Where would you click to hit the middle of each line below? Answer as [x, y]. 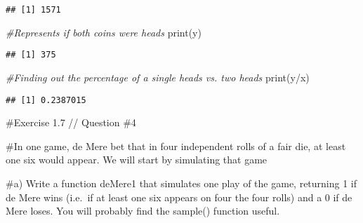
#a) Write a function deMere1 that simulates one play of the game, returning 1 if [181, 183]
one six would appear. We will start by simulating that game [137, 160]
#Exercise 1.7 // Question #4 [71, 122]
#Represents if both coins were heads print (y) [104, 32]
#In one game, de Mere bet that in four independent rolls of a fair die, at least [176, 146]
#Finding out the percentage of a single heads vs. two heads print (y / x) [158, 77]
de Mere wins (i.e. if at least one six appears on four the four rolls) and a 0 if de [179, 197]
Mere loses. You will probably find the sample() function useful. [143, 211]
